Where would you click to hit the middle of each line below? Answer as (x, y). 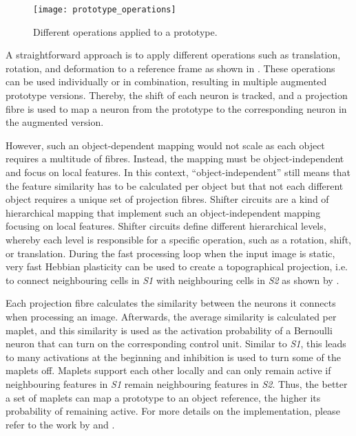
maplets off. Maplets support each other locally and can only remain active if (168, 370)
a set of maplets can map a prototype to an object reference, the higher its (163, 397)
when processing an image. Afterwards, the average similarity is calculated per (171, 316)
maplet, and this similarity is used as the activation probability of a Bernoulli (169, 330)
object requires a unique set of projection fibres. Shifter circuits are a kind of (167, 199)
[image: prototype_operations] (105, 10)
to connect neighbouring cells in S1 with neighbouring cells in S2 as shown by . (172, 280)
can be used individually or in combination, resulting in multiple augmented (166, 81)
